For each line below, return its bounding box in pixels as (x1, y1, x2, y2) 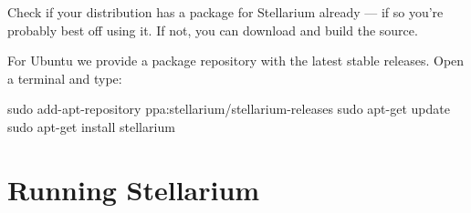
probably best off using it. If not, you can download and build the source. (7, 20, 418, 39)
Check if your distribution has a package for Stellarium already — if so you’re (7, 3, 444, 21)
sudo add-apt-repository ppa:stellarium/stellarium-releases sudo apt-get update (7, 99, 450, 118)
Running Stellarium (7, 170, 260, 208)
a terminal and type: (7, 68, 122, 87)
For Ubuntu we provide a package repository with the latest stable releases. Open (7, 51, 465, 70)
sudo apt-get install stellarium (7, 117, 175, 136)
